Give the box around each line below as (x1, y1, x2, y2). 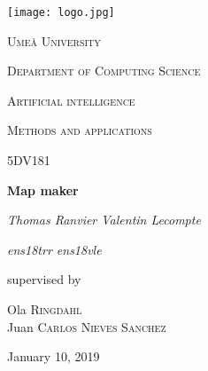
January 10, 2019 (7, 347, 100, 366)
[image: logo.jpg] (7, 6, 115, 19)
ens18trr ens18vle (7, 240, 102, 258)
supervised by (7, 270, 81, 288)
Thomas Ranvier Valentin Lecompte (7, 210, 201, 229)
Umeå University (7, 31, 101, 50)
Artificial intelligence (7, 91, 135, 109)
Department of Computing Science (7, 61, 201, 80)
